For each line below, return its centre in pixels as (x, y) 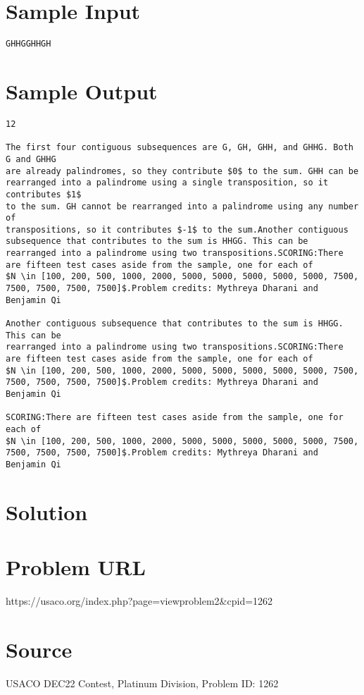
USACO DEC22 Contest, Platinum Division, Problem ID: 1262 (142, 683)
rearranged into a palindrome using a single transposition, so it (167, 183)
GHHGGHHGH (29, 44)
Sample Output (82, 91)
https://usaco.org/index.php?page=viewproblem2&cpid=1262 (139, 601)
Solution (47, 511)
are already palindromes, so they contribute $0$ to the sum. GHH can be (182, 171)
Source (39, 649)
